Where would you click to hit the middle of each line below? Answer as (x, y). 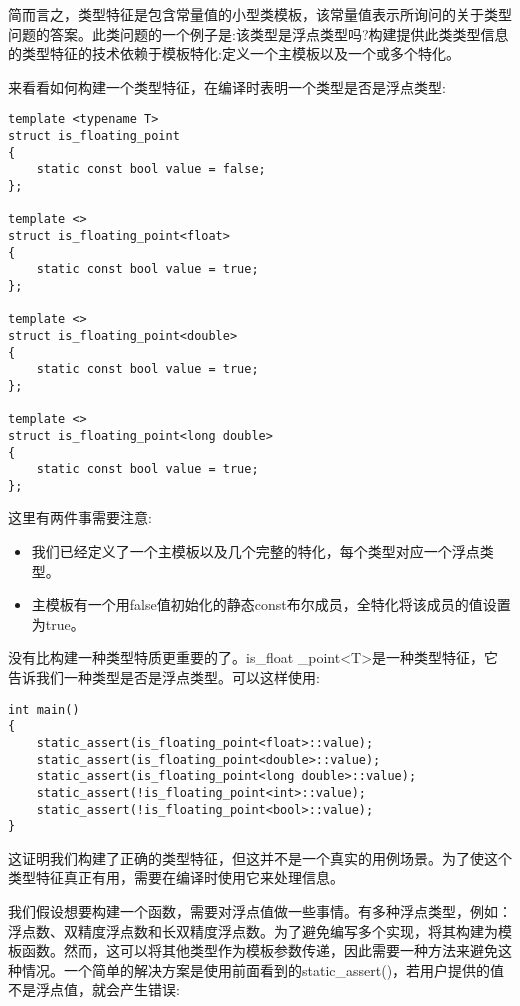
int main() (44, 709)
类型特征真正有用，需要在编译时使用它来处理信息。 (176, 877)
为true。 (58, 623)
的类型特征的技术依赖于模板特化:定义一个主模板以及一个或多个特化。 (234, 53)
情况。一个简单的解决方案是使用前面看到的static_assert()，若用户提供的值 (263, 969)
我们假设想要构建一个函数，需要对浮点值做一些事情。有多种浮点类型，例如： (260, 911)
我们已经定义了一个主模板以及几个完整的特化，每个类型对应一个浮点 (255, 551)
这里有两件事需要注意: (80, 517)
